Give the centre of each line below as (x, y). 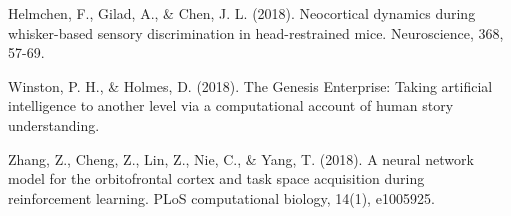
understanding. (54, 124)
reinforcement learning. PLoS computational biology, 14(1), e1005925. (221, 197)
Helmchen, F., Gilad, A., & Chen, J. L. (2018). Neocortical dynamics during (242, 13)
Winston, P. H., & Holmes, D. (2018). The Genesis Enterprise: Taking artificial (250, 85)
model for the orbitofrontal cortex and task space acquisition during (216, 178)
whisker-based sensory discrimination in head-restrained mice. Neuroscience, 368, (256, 32)
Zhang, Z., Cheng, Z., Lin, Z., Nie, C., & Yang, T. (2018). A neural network (241, 158)
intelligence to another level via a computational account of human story (231, 105)
